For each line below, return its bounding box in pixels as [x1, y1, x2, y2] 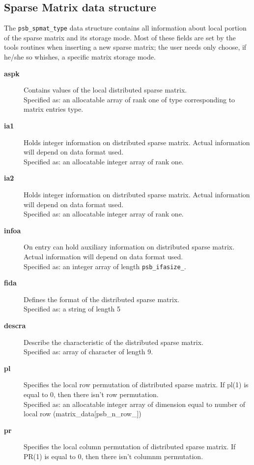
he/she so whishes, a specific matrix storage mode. [4, 52, 156, 62]
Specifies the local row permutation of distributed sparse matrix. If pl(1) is [24, 379, 249, 390]
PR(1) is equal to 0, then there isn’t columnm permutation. [24, 451, 203, 461]
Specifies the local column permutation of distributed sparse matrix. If [24, 441, 236, 452]
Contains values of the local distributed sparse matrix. [24, 85, 187, 95]
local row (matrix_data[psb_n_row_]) [24, 408, 141, 419]
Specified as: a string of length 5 [24, 304, 120, 314]
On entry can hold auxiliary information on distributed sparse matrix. [24, 242, 235, 252]
